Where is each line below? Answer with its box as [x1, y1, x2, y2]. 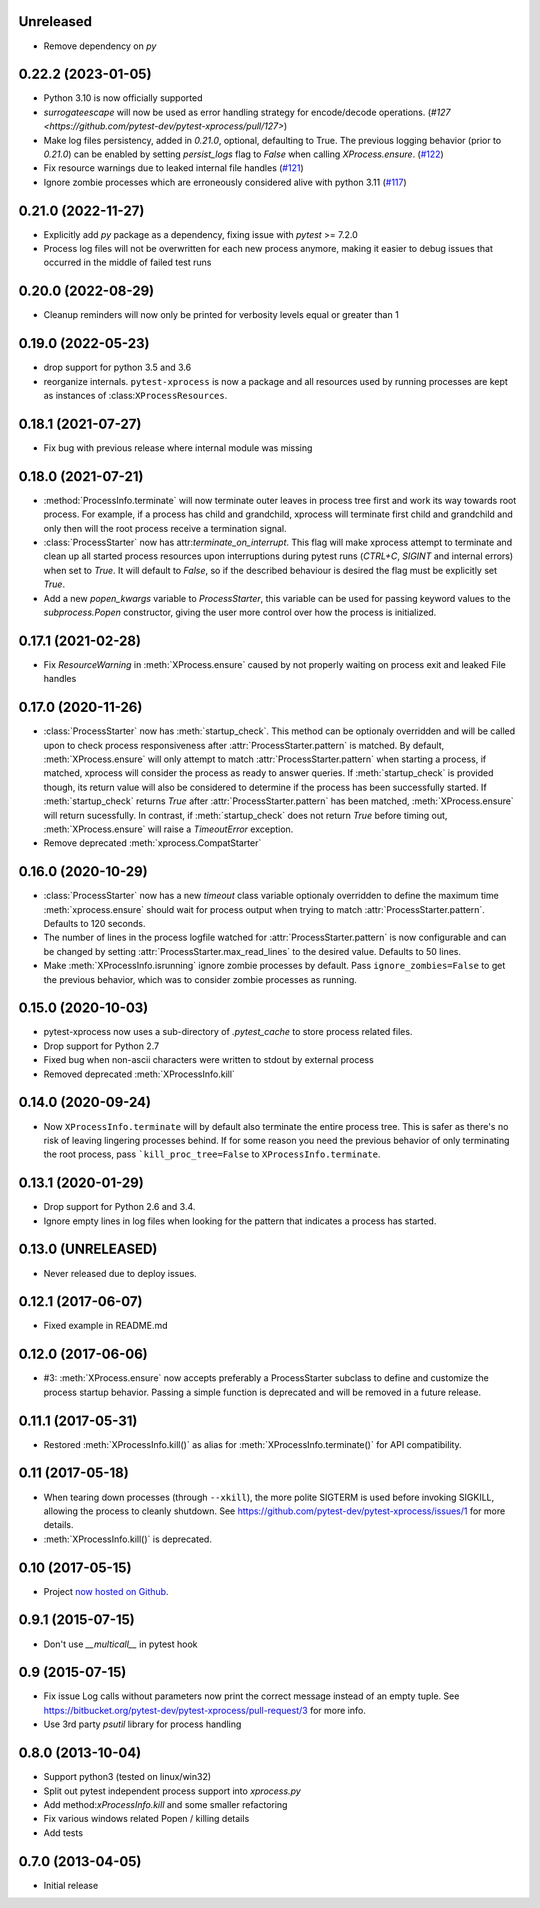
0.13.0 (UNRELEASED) [18, 1241, 158, 1258]
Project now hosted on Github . [43, 1585, 169, 1597]
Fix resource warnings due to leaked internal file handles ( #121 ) [43, 162, 304, 174]
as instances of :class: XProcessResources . [43, 390, 228, 402]
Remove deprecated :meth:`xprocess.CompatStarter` [43, 837, 262, 849]
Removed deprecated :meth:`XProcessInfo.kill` [43, 1068, 235, 1080]
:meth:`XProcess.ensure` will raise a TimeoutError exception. [43, 823, 294, 835]
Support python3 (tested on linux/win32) [43, 1771, 212, 1783]
